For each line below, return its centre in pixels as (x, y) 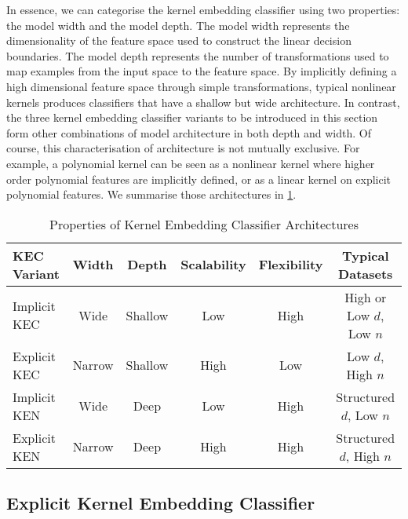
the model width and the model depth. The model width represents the (178, 25)
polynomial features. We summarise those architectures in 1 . (151, 194)
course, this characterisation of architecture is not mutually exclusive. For (183, 148)
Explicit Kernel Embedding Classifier (161, 503)
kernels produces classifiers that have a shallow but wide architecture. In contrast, (203, 102)
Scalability (213, 265)
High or (366, 297)
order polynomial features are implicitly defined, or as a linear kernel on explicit (199, 179)
